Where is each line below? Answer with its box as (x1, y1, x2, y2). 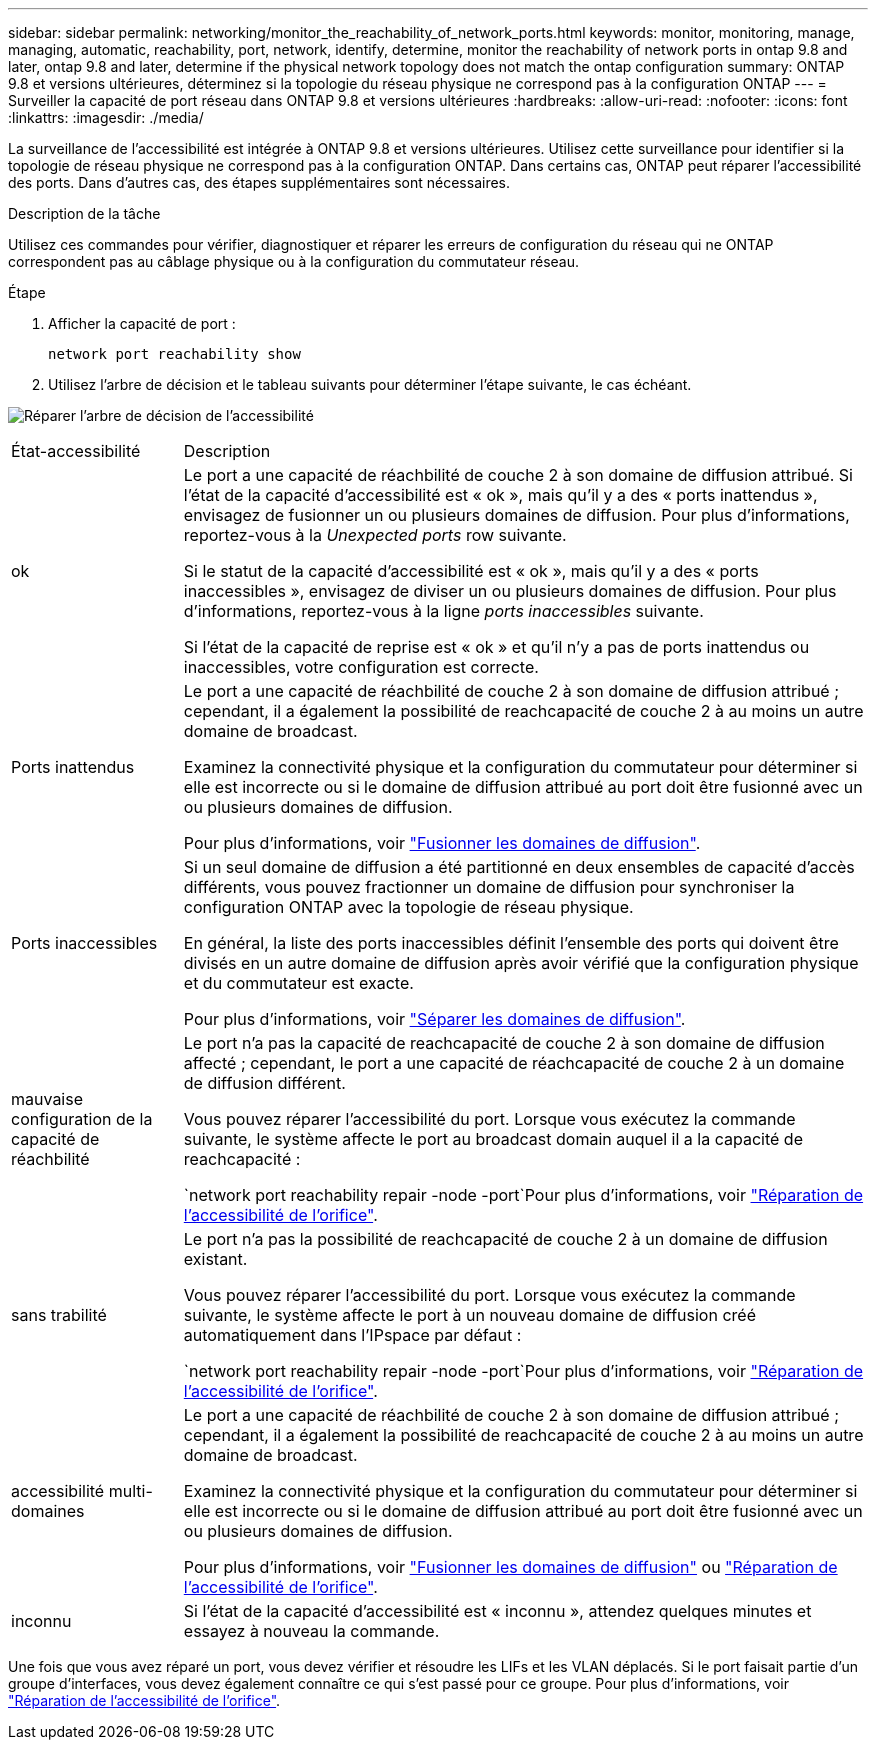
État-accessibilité (11, 441, 141, 461)
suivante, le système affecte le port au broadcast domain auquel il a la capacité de (183, 1129, 803, 1149)
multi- (108, 1481, 153, 1501)
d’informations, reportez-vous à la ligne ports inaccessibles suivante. (183, 601, 704, 621)
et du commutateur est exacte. (183, 973, 414, 993)
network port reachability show (48, 346, 301, 362)
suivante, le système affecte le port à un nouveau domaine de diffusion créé (183, 1305, 756, 1325)
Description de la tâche (8, 205, 161, 222)
